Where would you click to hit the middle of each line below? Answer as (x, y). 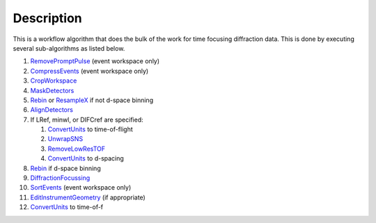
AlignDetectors (52, 110)
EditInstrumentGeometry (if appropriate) (88, 197)
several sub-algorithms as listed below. (69, 48)
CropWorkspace (54, 81)
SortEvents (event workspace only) (81, 188)
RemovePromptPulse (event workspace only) (95, 61)
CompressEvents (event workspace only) (89, 71)
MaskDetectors (52, 90)
